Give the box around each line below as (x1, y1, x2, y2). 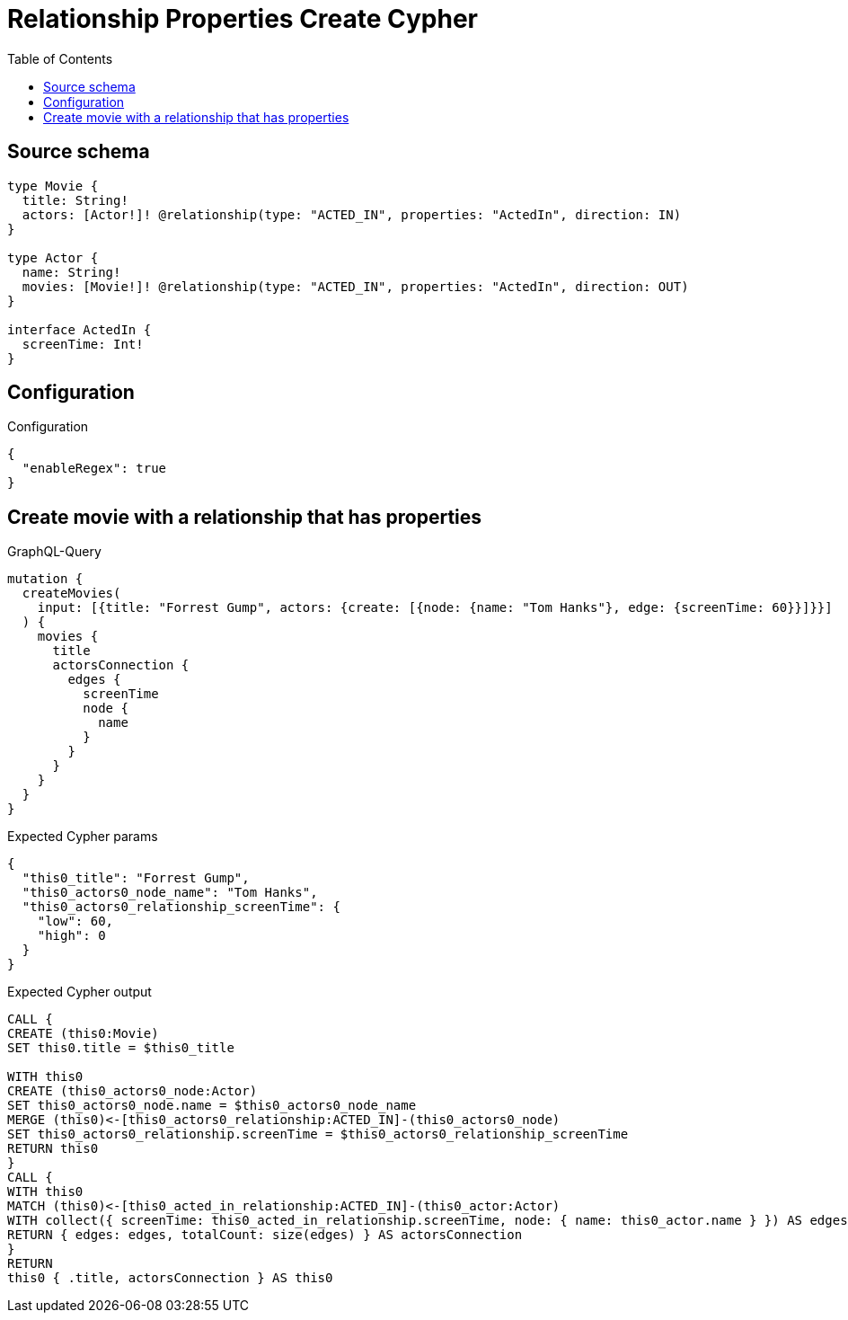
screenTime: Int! (22, 336, 144, 351)
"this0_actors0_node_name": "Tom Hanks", (22, 885, 318, 900)
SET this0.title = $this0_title (7, 1041, 234, 1056)
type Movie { (7, 178, 99, 193)
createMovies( (22, 586, 121, 601)
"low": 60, (37, 914, 114, 929)
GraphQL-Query (7, 544, 102, 560)
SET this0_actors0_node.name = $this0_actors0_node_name (7, 1098, 417, 1113)
